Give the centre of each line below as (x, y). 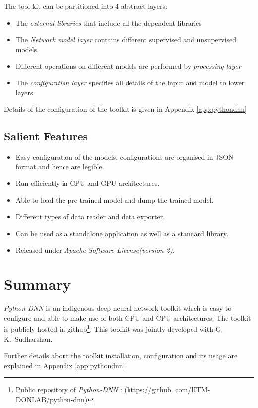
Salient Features (46, 136)
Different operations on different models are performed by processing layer (128, 66)
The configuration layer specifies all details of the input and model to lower (130, 82)
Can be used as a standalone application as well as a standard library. (122, 233)
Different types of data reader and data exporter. (90, 216)
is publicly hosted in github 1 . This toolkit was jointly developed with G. (114, 328)
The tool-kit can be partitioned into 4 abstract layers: (86, 6)
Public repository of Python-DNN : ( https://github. (94, 389)
